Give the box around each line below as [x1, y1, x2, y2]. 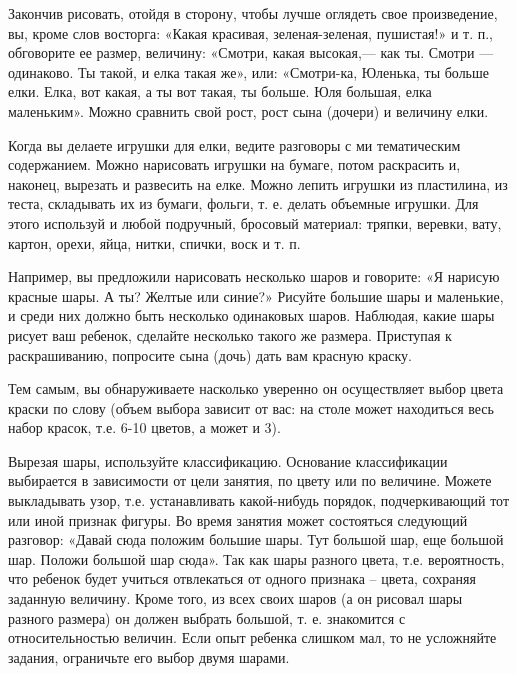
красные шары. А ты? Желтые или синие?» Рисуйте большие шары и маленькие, [8, 285, 504, 306]
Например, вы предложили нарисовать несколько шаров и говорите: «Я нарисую [8, 266, 500, 287]
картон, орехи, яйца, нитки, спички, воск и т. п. [8, 232, 301, 253]
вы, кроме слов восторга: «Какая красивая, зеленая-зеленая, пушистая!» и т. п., [8, 22, 494, 43]
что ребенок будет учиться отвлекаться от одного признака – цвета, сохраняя [8, 568, 476, 589]
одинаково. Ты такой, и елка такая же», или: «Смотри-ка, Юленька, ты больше [8, 61, 489, 82]
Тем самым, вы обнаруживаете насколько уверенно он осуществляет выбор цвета [8, 378, 504, 399]
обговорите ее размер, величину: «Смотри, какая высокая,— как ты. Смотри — [8, 42, 494, 63]
